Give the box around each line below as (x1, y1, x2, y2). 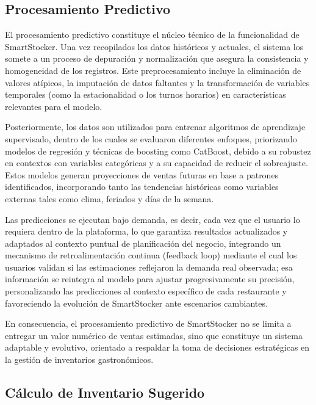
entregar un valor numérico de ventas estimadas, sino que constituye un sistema (5, 329, 303, 341)
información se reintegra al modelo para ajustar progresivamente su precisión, (5, 272, 295, 285)
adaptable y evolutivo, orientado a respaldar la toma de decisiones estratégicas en (5, 341, 310, 354)
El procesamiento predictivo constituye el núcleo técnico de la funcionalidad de (5, 28, 300, 41)
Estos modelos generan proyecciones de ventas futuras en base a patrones (5, 168, 279, 181)
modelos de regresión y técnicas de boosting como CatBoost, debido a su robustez (5, 144, 311, 157)
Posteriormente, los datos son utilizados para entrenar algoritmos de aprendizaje (5, 120, 306, 133)
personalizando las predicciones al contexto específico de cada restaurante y (5, 285, 287, 297)
